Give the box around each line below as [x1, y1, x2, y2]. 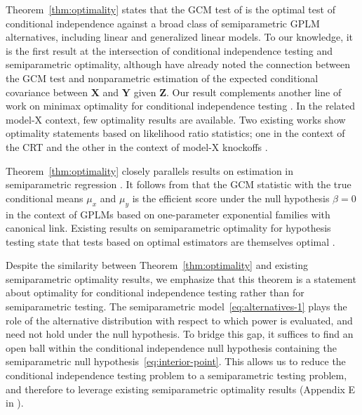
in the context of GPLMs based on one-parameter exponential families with [6, 206, 330, 221]
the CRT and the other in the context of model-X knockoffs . [6, 139, 268, 154]
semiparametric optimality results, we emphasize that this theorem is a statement [6, 271, 356, 286]
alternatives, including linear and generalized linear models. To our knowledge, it [6, 29, 354, 44]
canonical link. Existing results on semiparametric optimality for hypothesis [6, 220, 331, 235]
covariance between [6, 84, 88, 99]
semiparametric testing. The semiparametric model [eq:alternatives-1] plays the [6, 299, 347, 314]
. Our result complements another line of [166, 84, 342, 99]
